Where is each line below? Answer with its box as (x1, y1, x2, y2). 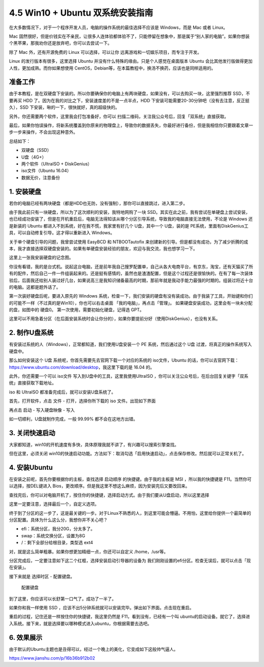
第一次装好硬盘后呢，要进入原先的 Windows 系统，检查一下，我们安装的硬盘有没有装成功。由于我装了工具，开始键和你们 (9, 293, 253, 299)
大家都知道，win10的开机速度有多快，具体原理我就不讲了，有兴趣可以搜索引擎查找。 (9, 441, 179, 447)
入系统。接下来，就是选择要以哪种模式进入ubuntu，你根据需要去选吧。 (9, 621, 152, 626)
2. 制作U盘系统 (9, 328, 54, 337)
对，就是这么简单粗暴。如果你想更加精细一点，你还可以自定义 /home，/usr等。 (9, 549, 169, 554)
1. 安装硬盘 (9, 187, 42, 196)
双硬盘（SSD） (21, 147, 52, 153)
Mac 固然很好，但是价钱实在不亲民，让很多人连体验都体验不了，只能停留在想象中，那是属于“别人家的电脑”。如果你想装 (9, 33, 250, 39)
